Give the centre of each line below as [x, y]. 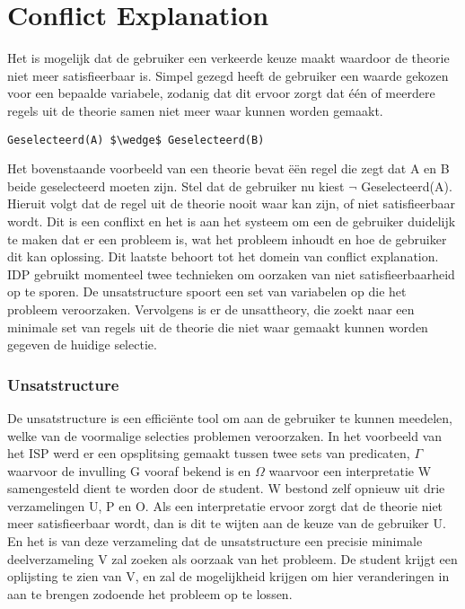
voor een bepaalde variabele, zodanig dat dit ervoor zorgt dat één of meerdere [221, 93]
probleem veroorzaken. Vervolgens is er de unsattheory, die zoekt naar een [211, 309]
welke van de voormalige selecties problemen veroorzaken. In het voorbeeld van [225, 435]
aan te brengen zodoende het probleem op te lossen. [150, 593]
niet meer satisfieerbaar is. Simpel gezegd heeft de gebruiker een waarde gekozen [228, 75]
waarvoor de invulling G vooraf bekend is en [129, 470]
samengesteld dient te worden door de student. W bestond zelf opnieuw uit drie [226, 488]
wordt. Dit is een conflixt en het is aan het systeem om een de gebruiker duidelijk [232, 221]
